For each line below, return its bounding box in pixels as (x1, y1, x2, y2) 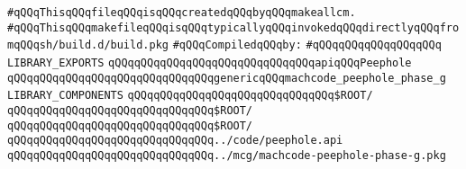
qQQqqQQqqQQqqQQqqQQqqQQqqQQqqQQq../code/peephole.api (7, 134, 343, 147)
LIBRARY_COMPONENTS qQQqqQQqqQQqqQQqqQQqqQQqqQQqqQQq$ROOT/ (7, 89, 373, 102)
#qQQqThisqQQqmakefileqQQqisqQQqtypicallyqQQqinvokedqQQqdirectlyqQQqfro (7, 21, 460, 34)
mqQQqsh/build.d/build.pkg (7, 39, 169, 52)
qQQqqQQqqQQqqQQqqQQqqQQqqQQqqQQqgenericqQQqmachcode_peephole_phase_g (7, 71, 446, 84)
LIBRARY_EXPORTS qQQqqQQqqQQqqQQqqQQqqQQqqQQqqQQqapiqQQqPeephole (7, 56, 412, 69)
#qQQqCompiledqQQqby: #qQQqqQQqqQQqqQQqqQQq (172, 39, 442, 52)
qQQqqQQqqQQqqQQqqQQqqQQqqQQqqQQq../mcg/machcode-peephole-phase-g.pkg (7, 148, 446, 162)
